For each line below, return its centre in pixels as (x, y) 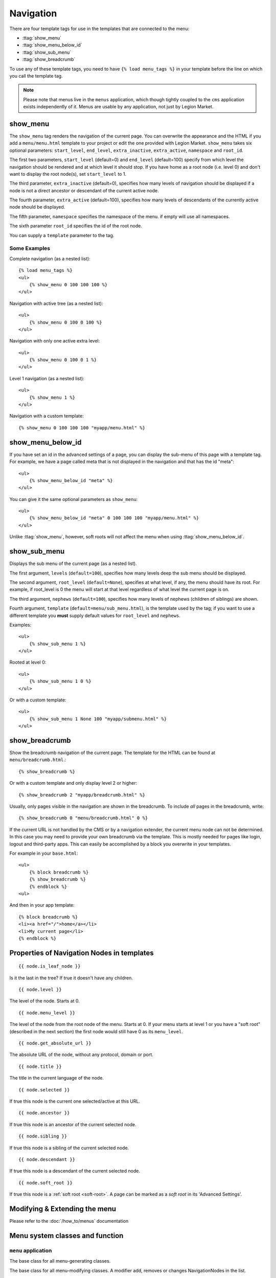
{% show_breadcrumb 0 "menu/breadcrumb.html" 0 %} (83, 818)
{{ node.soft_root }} (45, 1183)
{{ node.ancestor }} (44, 1113)
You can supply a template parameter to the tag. (62, 235)
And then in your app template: (42, 905)
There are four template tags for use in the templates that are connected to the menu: (99, 29)
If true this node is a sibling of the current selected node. (69, 1148)
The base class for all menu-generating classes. (60, 1261)
